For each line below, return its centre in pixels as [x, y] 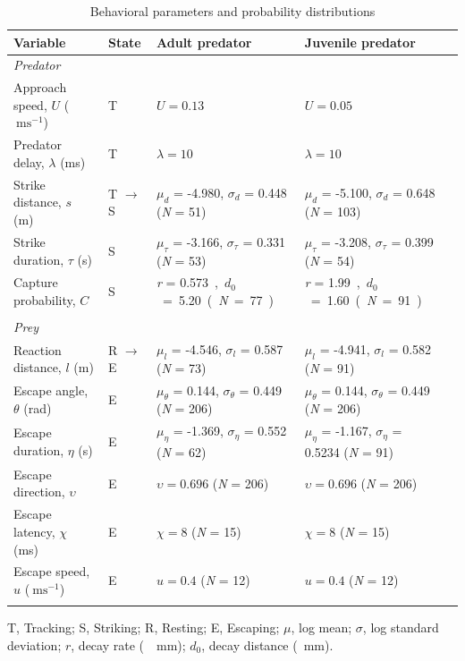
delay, [29, 161]
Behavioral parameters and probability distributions [232, 11]
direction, [39, 492]
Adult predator [204, 42]
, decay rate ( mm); [128, 644]
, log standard [401, 627]
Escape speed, [52, 571]
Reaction [38, 349]
